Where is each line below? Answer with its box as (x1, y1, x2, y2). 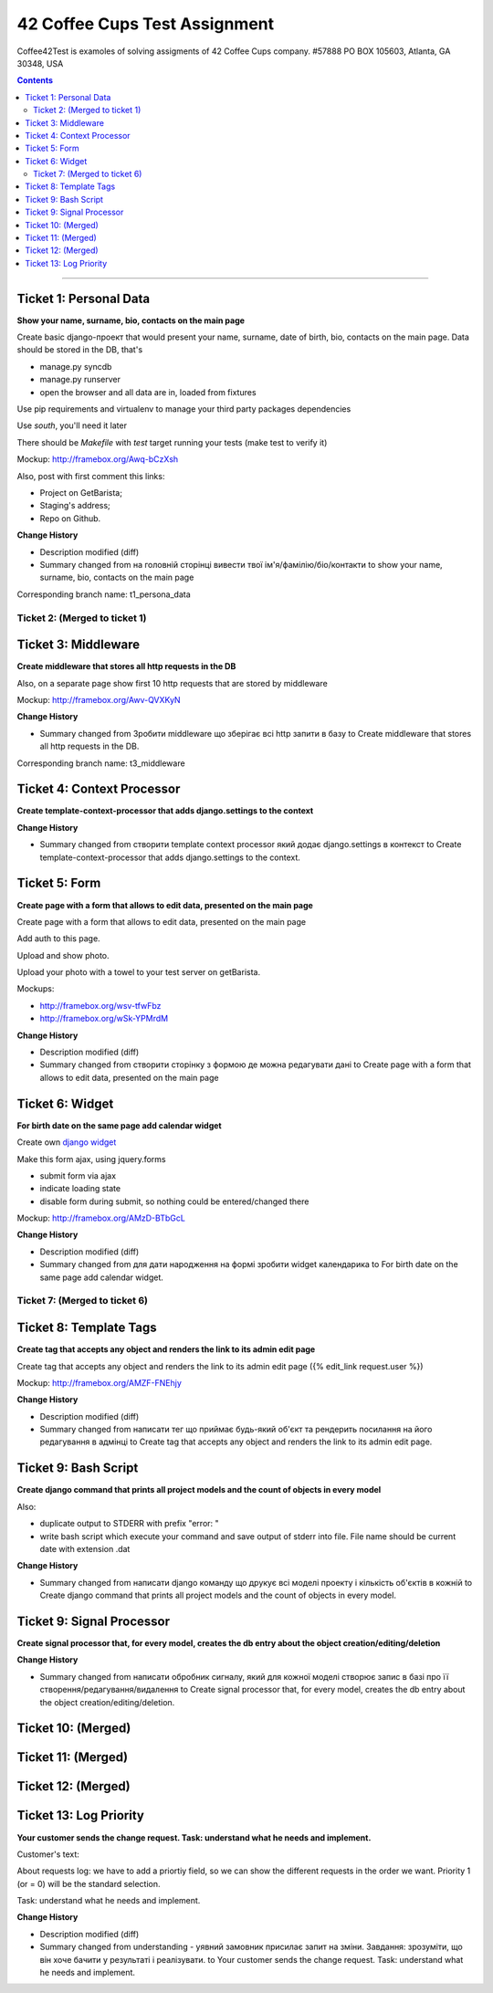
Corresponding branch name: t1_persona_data (16, 589, 191, 600)
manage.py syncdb (39, 361, 112, 372)
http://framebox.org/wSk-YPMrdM (39, 1013, 169, 1024)
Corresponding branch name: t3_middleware (16, 758, 186, 769)
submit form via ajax (39, 1170, 117, 1181)
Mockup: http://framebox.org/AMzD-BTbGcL (16, 1212, 186, 1223)
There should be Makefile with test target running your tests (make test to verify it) (16, 436, 328, 447)
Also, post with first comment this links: (16, 470, 165, 481)
